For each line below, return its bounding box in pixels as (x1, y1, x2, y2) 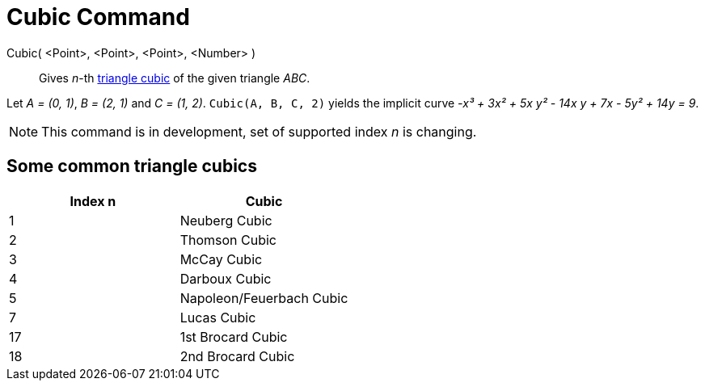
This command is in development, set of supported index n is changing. (41, 123, 477, 140)
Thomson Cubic (179, 231, 277, 248)
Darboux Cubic (179, 270, 272, 287)
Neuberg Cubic (179, 212, 272, 229)
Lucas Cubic (179, 309, 256, 326)
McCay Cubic (179, 250, 263, 267)
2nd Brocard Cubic (179, 347, 295, 364)
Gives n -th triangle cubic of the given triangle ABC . (39, 70, 310, 85)
